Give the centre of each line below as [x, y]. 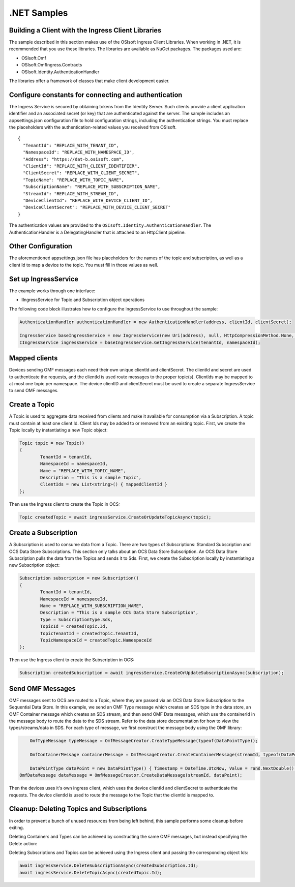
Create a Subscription [43, 533]
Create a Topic [32, 405]
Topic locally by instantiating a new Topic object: [58, 430]
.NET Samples [39, 13]
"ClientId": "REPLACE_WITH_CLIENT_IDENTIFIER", [81, 166]
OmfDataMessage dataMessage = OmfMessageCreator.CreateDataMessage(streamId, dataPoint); [131, 775]
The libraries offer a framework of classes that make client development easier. [89, 81]
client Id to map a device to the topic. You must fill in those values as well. [84, 265]
